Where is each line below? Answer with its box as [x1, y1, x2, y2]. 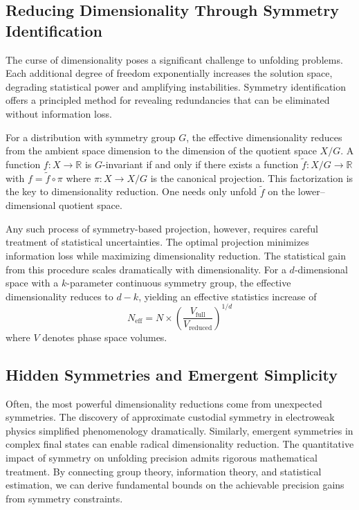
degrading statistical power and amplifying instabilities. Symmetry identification [6, 79, 347, 93]
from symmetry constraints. [6, 491, 123, 505]
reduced [189, 324, 212, 331]
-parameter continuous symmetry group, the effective [66, 275, 291, 290]
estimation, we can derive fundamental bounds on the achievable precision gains [6, 477, 344, 492]
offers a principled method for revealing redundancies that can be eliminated [6, 93, 330, 107]
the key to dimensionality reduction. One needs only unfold [6, 184, 257, 199]
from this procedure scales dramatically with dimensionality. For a [6, 262, 286, 276]
